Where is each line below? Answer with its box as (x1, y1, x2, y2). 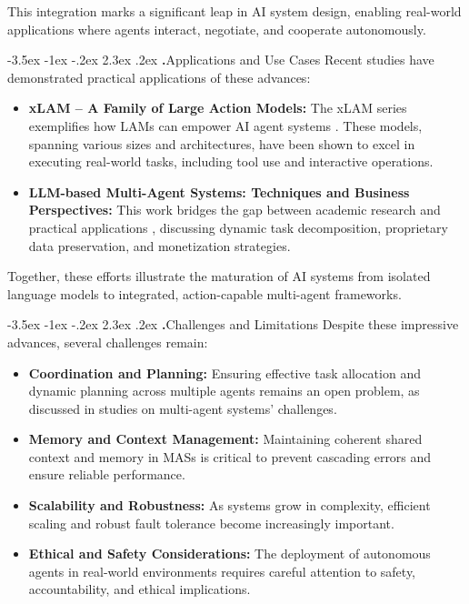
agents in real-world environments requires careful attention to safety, (28, 561, 416, 580)
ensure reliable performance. (28, 465, 185, 484)
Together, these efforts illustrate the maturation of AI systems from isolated (7, 267, 431, 286)
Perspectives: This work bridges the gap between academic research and (28, 200, 441, 219)
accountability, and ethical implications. (28, 579, 251, 599)
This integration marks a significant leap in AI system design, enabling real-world (7, 2, 462, 20)
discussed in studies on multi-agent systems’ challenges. (28, 398, 337, 418)
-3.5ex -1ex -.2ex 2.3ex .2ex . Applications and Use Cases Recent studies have (7, 50, 434, 69)
